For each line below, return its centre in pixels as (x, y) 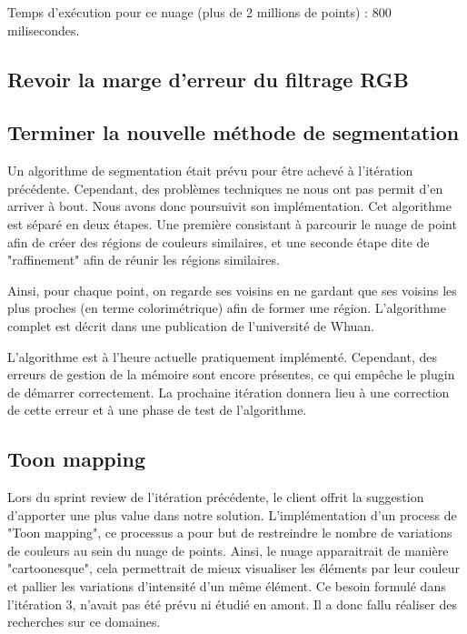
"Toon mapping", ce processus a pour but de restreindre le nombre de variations (230, 533)
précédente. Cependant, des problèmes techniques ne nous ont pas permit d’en (225, 188)
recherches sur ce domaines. (84, 622)
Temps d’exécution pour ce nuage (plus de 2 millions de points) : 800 (199, 12)
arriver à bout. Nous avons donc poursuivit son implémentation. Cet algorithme (229, 206)
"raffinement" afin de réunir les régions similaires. (144, 260)
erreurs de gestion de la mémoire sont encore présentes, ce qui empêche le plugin (231, 374)
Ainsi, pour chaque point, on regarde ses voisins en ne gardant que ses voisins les (232, 290)
